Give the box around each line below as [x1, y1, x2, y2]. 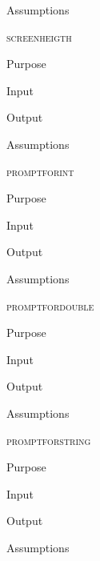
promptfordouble [6, 297, 94, 314]
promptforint [6, 162, 74, 179]
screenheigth [6, 28, 72, 45]
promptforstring [6, 431, 91, 448]
